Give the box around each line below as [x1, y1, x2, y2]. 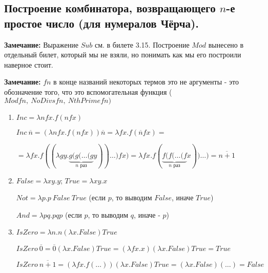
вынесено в [208, 39, 244, 50]
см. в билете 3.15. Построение [94, 39, 190, 50]
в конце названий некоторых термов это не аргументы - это [53, 76, 239, 87]
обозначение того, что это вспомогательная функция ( [4, 86, 172, 97]
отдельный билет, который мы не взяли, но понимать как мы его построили [4, 49, 241, 60]
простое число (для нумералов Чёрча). [4, 15, 199, 31]
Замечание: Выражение [4, 39, 79, 50]
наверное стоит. [4, 59, 53, 70]
